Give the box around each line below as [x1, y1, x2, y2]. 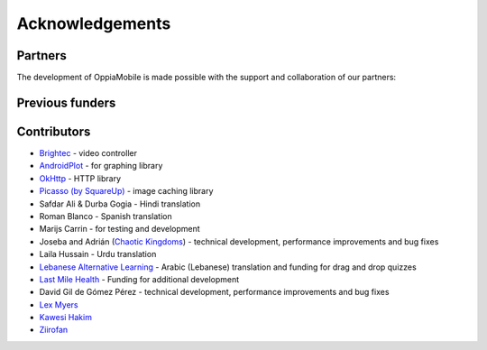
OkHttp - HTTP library [39, 172, 122, 184]
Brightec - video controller [39, 147, 137, 158]
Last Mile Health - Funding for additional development [39, 273, 240, 284]
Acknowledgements [16, 14, 171, 33]
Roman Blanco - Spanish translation [39, 210, 173, 221]
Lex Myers [39, 299, 78, 310]
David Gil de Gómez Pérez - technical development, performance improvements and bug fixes [39, 287, 390, 298]
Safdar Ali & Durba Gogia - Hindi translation [39, 198, 201, 209]
